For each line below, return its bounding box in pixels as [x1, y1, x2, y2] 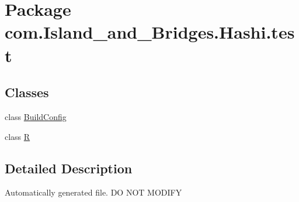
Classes [5, 83, 49, 101]
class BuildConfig [5, 110, 67, 122]
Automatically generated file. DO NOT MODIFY [5, 186, 182, 198]
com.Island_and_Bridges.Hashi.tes [5, 20, 295, 44]
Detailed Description [5, 159, 133, 177]
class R [5, 130, 30, 142]
